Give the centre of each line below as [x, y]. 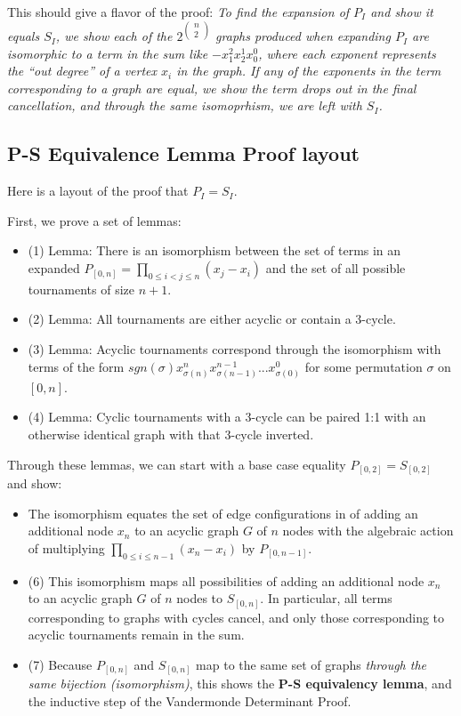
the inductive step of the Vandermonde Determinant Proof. [190, 701]
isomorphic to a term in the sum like [108, 53]
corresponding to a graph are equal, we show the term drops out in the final [212, 88]
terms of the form [76, 366]
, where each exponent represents [347, 53]
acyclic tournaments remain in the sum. [136, 635]
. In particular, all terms [326, 598]
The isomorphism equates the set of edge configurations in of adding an [223, 513]
